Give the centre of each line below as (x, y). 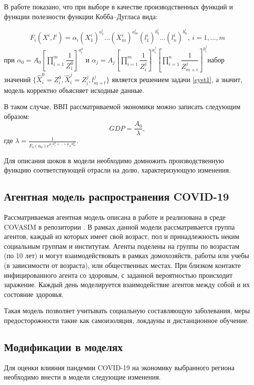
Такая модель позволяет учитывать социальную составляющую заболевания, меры (127, 311)
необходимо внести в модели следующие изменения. (82, 377)
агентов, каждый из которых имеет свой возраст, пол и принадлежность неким (122, 236)
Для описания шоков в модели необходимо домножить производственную (114, 160)
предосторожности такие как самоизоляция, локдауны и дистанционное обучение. (127, 320)
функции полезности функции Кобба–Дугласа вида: (81, 16)
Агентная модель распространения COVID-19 (116, 196)
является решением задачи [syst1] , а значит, (177, 79)
